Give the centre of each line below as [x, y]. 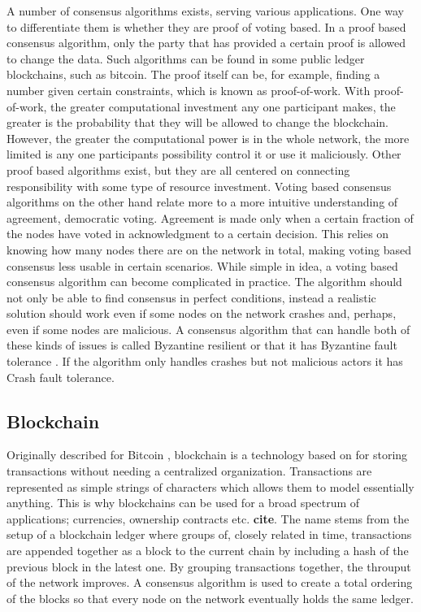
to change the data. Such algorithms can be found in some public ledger [186, 58]
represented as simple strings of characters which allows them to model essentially [210, 486]
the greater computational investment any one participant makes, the [223, 106]
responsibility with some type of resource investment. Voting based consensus [199, 186]
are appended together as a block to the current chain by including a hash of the [208, 551]
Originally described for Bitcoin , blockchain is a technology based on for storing [207, 455]
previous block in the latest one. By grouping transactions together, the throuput [209, 566]
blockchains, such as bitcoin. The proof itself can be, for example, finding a [193, 74]
